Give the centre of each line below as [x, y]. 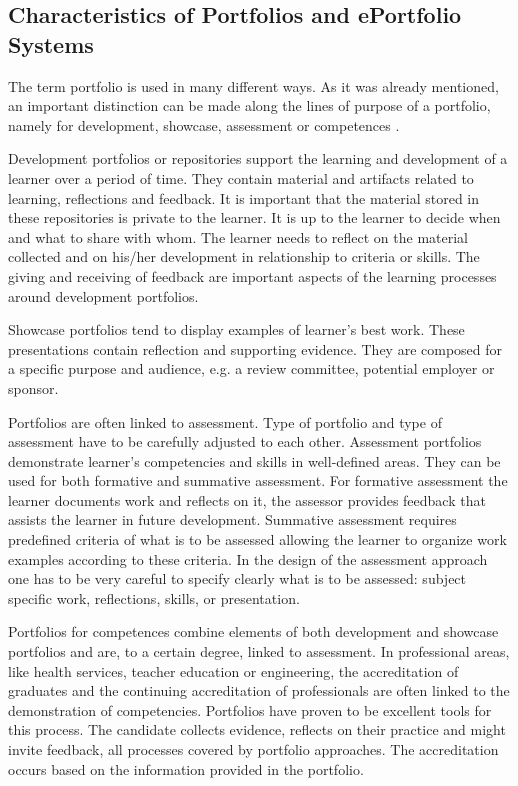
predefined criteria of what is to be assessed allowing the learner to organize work [257, 539]
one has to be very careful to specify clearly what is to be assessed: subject [237, 578]
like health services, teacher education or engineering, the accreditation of [233, 670]
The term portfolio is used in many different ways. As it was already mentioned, [253, 85]
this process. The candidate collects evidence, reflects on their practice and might [257, 729]
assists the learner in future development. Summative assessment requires [232, 519]
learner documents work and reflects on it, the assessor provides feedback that [247, 499]
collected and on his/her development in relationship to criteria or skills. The [244, 256]
